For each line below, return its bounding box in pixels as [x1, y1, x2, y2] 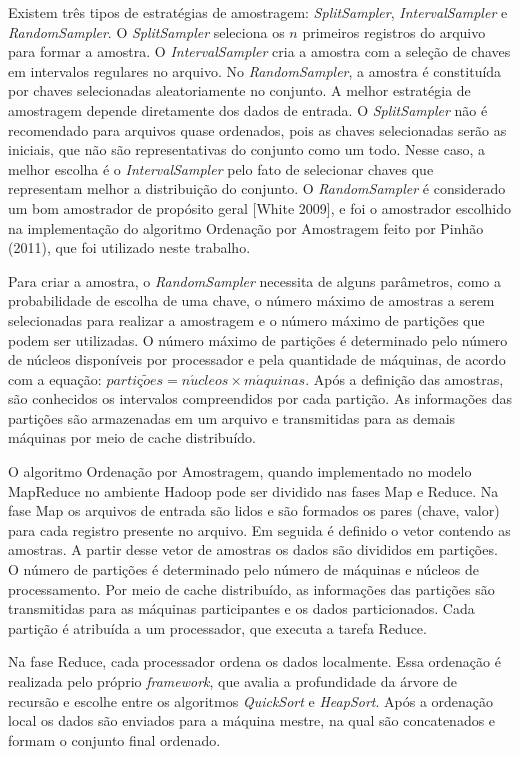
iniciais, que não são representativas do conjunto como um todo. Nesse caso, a [8, 139, 485, 160]
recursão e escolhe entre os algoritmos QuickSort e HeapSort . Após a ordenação [8, 690, 494, 711]
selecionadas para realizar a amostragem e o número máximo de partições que [8, 309, 485, 330]
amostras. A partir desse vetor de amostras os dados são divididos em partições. [8, 539, 498, 560]
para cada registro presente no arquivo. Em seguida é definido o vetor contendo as [8, 519, 511, 540]
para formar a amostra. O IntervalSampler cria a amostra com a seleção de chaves [8, 41, 511, 62]
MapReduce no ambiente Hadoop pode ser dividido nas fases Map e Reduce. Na [8, 480, 499, 501]
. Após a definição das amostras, [305, 368, 504, 389]
